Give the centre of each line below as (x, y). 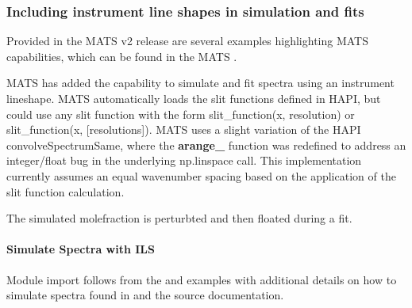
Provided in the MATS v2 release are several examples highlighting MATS (187, 41)
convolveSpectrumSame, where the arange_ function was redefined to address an (206, 144)
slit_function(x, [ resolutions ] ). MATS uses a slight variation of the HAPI (184, 129)
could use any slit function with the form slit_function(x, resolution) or (181, 114)
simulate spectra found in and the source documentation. (145, 295)
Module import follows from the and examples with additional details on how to (202, 279)
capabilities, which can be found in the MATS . (122, 56)
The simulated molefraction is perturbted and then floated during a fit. (179, 218)
